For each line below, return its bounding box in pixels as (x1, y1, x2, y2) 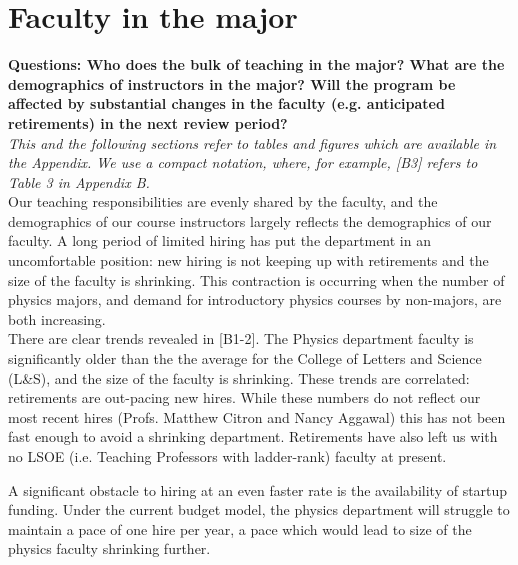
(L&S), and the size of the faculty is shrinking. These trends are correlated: (8, 367, 470, 388)
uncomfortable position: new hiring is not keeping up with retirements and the (8, 250, 489, 271)
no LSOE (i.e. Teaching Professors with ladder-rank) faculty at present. (8, 446, 447, 466)
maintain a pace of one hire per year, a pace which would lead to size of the (8, 518, 472, 539)
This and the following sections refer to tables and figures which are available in (8, 132, 497, 153)
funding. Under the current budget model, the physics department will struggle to (8, 499, 510, 520)
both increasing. (8, 308, 106, 329)
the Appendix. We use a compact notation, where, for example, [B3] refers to (8, 152, 478, 173)
